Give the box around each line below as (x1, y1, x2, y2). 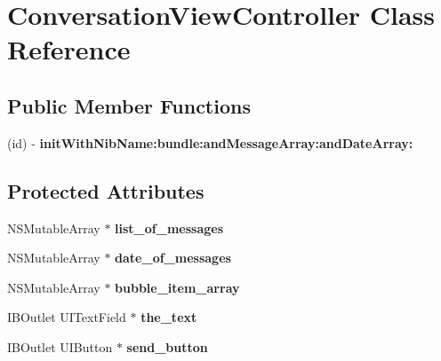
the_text (140, 308, 197, 326)
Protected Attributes (7, 177, 204, 204)
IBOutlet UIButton (7, 337, 113, 356)
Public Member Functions (7, 91, 251, 119)
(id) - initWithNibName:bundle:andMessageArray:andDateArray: (7, 133, 413, 152)
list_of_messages (115, 218, 224, 237)
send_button (126, 337, 208, 356)
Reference (7, 31, 131, 67)
